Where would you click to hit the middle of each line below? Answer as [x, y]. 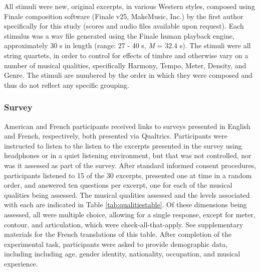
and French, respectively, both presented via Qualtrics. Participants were [116, 136]
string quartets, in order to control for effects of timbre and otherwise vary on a [126, 55]
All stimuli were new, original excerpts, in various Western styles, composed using [129, 6]
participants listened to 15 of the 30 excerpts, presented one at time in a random [128, 175]
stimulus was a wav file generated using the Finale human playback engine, [119, 35]
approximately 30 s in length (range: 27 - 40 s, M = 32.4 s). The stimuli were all [127, 45]
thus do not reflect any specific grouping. [67, 85]
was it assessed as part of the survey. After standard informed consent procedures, [130, 165]
